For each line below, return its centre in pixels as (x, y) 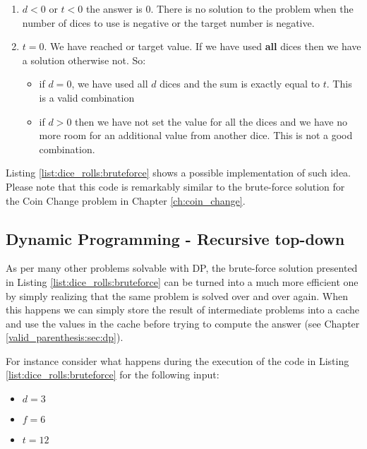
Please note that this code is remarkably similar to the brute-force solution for (175, 186)
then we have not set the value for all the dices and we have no (211, 121)
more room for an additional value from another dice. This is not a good (196, 135)
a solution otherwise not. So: (84, 60)
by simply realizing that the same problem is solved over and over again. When (177, 295)
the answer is (114, 8)
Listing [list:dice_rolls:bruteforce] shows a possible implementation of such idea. (179, 173)
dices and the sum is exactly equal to (240, 84)
